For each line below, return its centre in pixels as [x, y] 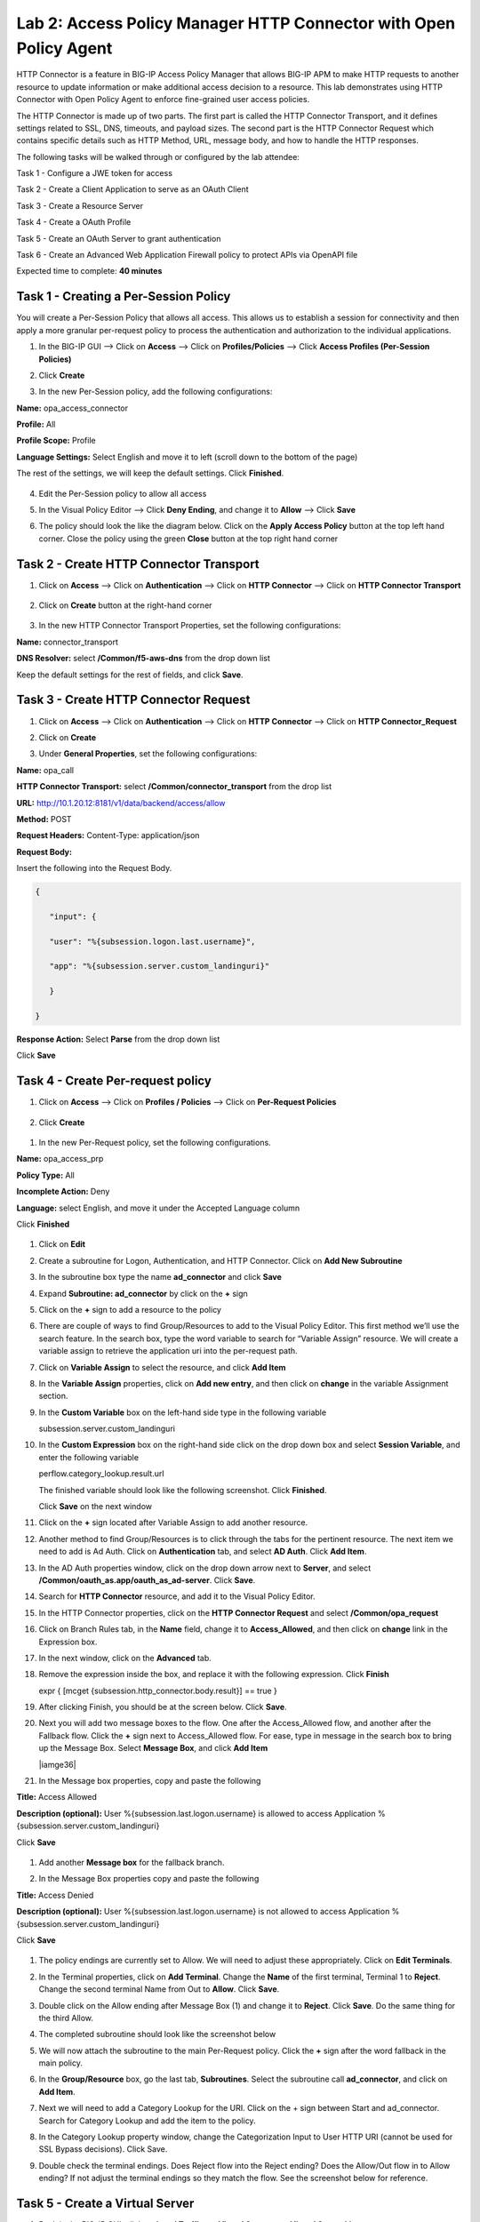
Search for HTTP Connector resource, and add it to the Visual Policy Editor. [177, 1596]
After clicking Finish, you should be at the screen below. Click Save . [163, 1707]
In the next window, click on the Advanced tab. [125, 1658]
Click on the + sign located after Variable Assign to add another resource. [173, 1523]
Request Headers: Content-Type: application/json [108, 835]
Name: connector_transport [68, 642]
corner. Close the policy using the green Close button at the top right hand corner [188, 539]
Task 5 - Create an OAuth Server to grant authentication [119, 238]
